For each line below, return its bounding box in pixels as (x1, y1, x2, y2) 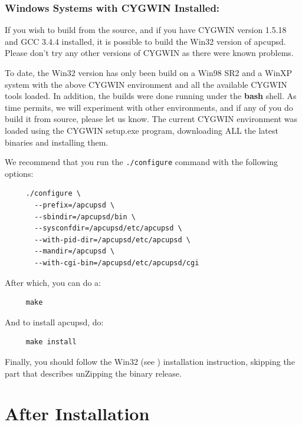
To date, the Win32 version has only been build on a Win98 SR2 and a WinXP (5, 67, 293, 78)
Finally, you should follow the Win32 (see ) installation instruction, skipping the (5, 355, 295, 367)
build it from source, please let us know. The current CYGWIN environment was (5, 113, 298, 125)
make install (25, 338, 77, 347)
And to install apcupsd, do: (5, 315, 104, 328)
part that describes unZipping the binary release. (5, 367, 182, 379)
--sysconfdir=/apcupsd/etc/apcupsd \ (34, 224, 182, 233)
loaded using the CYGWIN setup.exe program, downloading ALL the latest (5, 124, 278, 136)
